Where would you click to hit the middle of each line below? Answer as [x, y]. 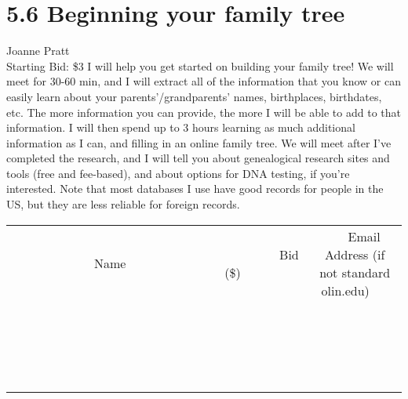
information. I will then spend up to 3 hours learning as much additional [181, 127]
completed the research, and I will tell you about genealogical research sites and [198, 158]
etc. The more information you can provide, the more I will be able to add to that [204, 112]
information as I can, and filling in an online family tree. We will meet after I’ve [199, 142]
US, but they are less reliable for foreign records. [123, 204]
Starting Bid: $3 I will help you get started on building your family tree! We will [200, 65]
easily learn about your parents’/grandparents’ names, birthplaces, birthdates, [194, 96]
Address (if [355, 254]
